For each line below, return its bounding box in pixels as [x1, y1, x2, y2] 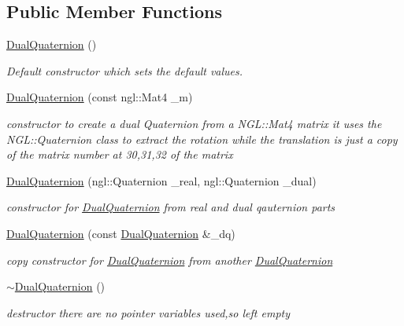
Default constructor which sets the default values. [6, 62, 243, 79]
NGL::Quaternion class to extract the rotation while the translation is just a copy [6, 130, 398, 147]
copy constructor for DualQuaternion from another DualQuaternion [6, 251, 333, 268]
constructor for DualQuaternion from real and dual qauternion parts [6, 199, 335, 215]
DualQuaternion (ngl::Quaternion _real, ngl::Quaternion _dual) [6, 172, 317, 189]
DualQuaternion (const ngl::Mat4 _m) [6, 89, 193, 105]
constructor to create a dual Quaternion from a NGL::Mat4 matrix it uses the [6, 115, 382, 131]
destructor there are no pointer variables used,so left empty [6, 304, 290, 321]
